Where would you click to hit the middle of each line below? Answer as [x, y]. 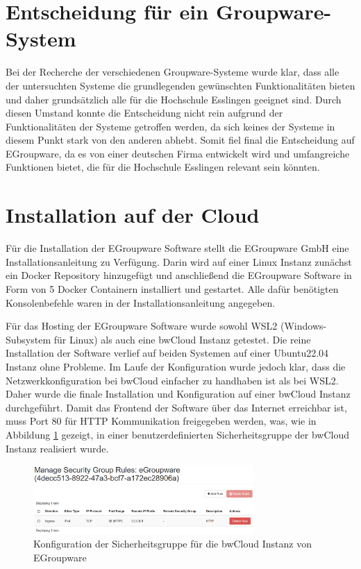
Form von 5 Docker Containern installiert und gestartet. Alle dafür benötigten [172, 288]
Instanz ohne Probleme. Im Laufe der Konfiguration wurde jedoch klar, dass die [176, 366]
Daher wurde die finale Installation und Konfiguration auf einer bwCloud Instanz [178, 394]
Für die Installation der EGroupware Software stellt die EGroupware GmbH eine [177, 248]
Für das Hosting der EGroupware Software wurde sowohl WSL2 [142, 326]
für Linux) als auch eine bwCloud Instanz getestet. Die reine [182, 339]
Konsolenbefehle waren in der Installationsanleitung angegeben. [141, 302]
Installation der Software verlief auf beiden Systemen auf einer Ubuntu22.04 [167, 353]
